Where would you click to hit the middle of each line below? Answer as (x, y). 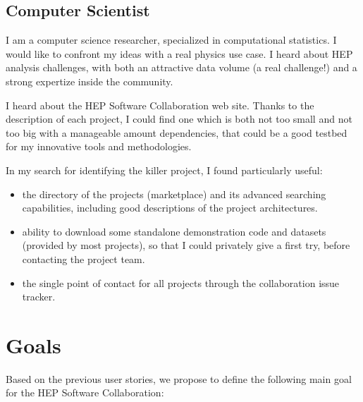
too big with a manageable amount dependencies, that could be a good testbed (177, 132)
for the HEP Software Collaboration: (85, 392)
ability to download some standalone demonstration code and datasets (174, 231)
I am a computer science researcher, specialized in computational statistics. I (171, 40)
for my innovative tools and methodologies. (99, 146)
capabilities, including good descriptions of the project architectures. (170, 208)
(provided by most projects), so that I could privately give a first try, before (186, 245)
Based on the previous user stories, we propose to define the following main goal (179, 378)
